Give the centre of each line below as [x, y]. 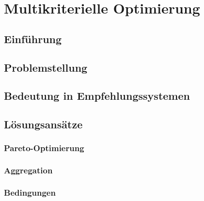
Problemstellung [46, 67]
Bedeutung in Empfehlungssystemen [97, 96]
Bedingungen [30, 193]
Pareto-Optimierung [44, 148]
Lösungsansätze [43, 124]
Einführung [33, 39]
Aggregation [28, 170]
